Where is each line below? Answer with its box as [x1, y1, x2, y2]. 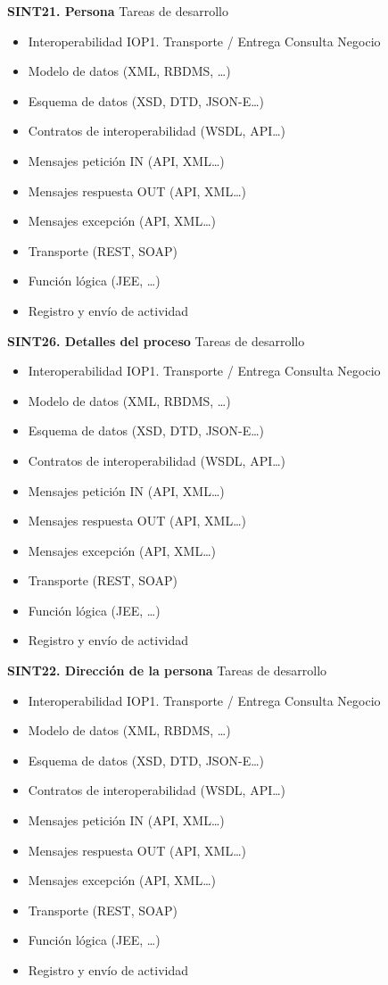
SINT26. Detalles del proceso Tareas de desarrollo [7, 331, 305, 350]
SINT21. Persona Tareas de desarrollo [7, 2, 228, 20]
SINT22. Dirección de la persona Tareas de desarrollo [7, 661, 327, 680]
